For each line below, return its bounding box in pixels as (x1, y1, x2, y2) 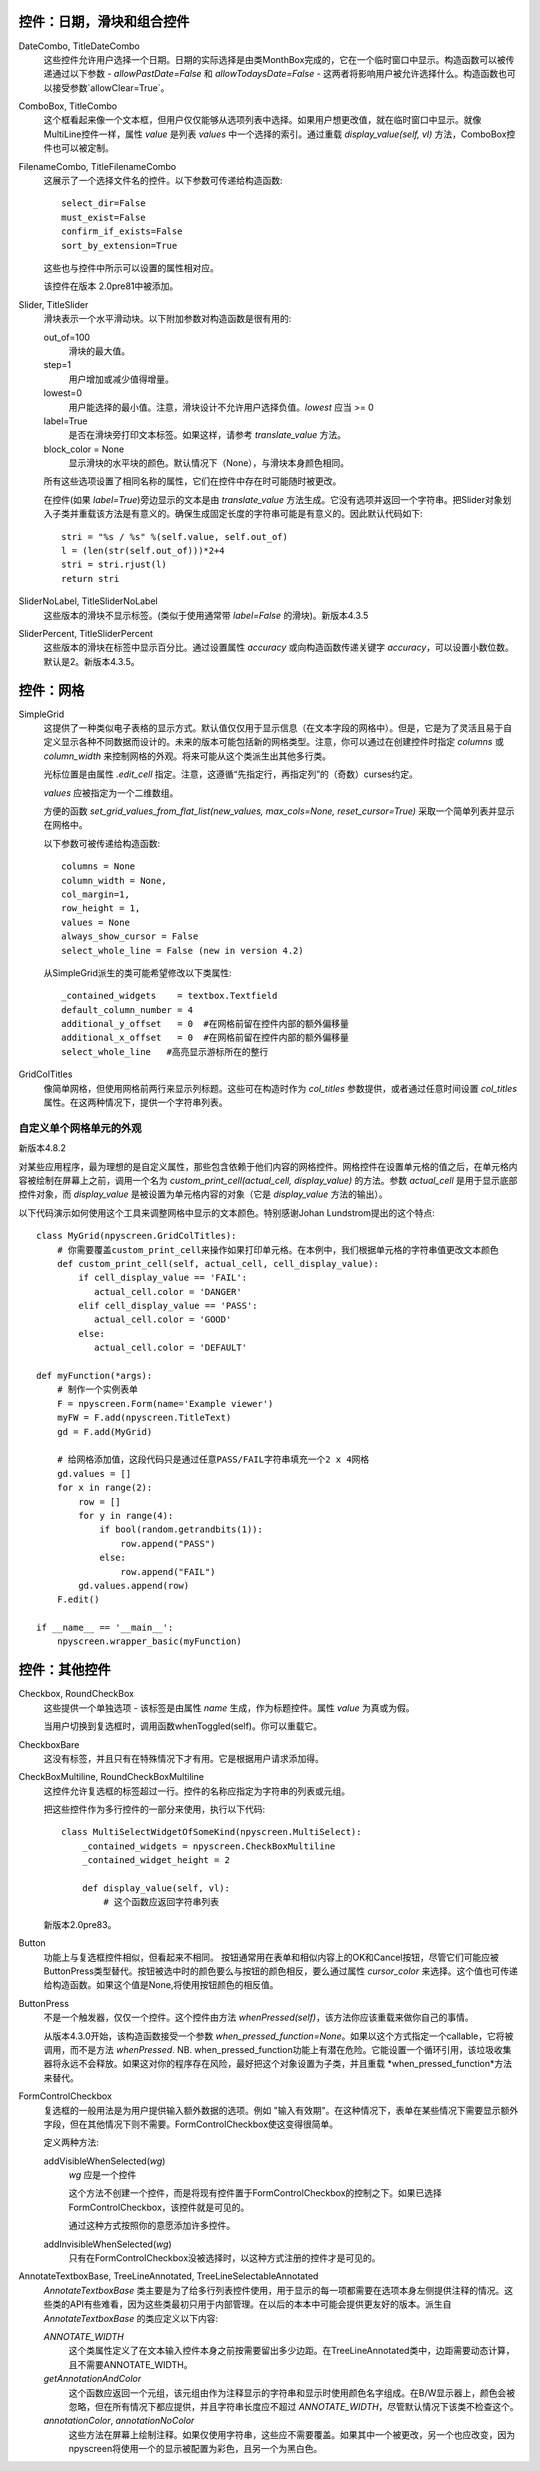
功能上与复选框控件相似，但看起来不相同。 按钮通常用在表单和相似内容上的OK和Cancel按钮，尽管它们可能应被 (43, 1951, 499, 1963)
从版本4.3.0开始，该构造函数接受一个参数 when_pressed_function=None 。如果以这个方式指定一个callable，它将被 (43, 2030, 514, 2042)
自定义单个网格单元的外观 (18, 1121, 142, 1135)
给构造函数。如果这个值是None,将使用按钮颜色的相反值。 (43, 1979, 279, 1991)
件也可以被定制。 (43, 142, 114, 154)
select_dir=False (61, 198, 146, 209)
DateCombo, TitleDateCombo (18, 40, 140, 52)
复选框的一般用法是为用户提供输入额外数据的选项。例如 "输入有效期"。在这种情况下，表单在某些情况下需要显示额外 (43, 2104, 519, 2116)
